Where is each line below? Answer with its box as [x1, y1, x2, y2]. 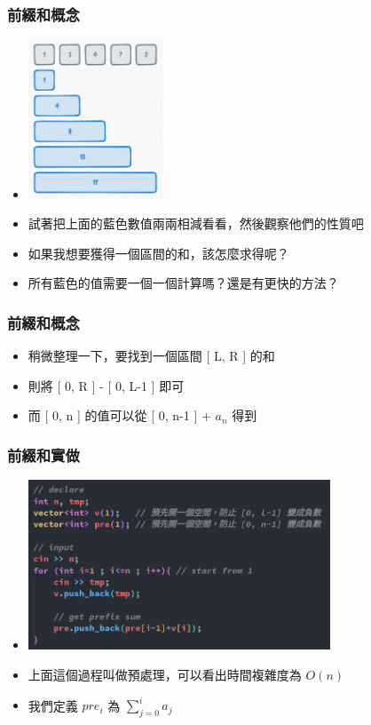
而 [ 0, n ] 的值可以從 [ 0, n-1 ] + [28, 406, 211, 425]
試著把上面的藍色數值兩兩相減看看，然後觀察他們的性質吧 [28, 214, 364, 233]
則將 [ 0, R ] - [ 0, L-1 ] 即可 [28, 376, 185, 394]
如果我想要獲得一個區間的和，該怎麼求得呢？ [28, 243, 289, 262]
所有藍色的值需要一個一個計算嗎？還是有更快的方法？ [28, 274, 339, 292]
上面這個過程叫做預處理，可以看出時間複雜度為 [28, 665, 302, 683]
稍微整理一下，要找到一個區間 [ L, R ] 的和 [28, 347, 275, 365]
